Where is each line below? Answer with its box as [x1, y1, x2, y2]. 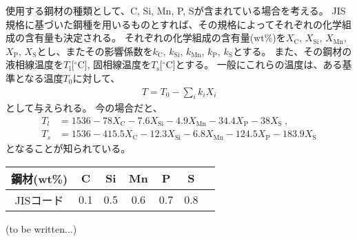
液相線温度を [6, 57, 63, 72]
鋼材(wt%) [11, 170, 68, 187]
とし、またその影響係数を [37, 43, 153, 58]
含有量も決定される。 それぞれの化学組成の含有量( [24, 30, 254, 45]
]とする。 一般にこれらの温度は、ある [172, 57, 343, 72]
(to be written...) [6, 221, 77, 235]
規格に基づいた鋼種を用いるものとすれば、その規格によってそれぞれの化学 [6, 17, 343, 31]
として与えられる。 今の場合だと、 [6, 101, 163, 115]
